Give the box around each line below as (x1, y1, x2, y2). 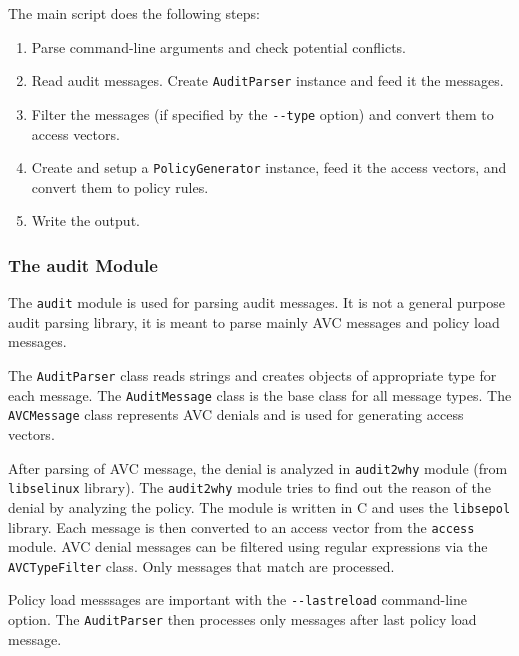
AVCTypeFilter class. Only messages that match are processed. (8, 555, 395, 576)
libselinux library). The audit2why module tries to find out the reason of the (8, 477, 491, 498)
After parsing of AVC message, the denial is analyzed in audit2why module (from (8, 457, 508, 478)
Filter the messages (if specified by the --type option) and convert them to (31, 103, 494, 124)
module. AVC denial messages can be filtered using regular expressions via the (8, 536, 488, 557)
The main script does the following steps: (8, 3, 260, 23)
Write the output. (31, 210, 140, 231)
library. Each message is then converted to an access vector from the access (8, 516, 475, 537)
